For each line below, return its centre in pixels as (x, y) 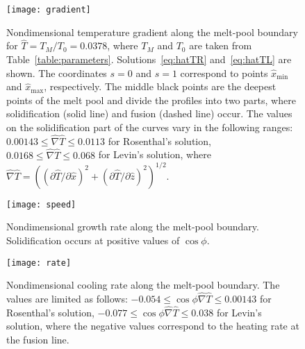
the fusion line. (38, 340)
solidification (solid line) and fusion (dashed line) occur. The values (149, 113)
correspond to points (224, 73)
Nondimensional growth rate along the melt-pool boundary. (133, 227)
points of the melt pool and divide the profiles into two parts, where (151, 100)
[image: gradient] (49, 10)
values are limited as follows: (67, 299)
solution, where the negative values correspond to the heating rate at (153, 326)
